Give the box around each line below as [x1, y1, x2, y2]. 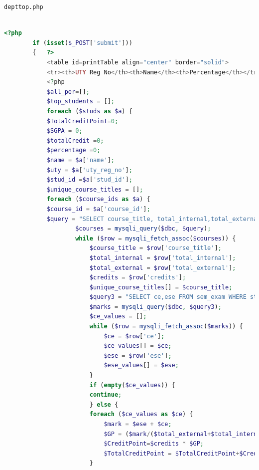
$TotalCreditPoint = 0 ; [46, 117, 119, 125]
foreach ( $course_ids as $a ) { [46, 196, 150, 203]
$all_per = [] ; [46, 88, 90, 95]
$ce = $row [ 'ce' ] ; [104, 332, 165, 340]
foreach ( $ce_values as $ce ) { [89, 411, 193, 418]
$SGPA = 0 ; [46, 127, 83, 135]
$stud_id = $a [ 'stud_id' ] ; [46, 176, 132, 184]
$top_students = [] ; [46, 98, 115, 105]
